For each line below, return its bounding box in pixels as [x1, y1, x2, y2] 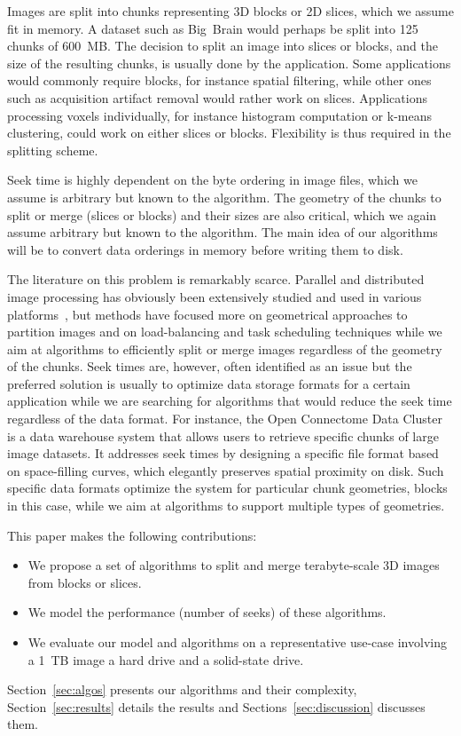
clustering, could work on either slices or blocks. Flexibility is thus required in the [7, 123, 451, 142]
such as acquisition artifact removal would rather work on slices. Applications [7, 88, 427, 107]
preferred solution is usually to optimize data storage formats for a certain [7, 374, 410, 392]
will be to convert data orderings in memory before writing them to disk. [7, 240, 403, 258]
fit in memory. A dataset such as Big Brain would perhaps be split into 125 [7, 19, 418, 37]
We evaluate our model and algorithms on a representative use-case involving [27, 633, 447, 651]
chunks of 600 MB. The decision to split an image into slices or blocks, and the [7, 36, 438, 55]
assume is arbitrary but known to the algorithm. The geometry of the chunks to [7, 187, 441, 206]
